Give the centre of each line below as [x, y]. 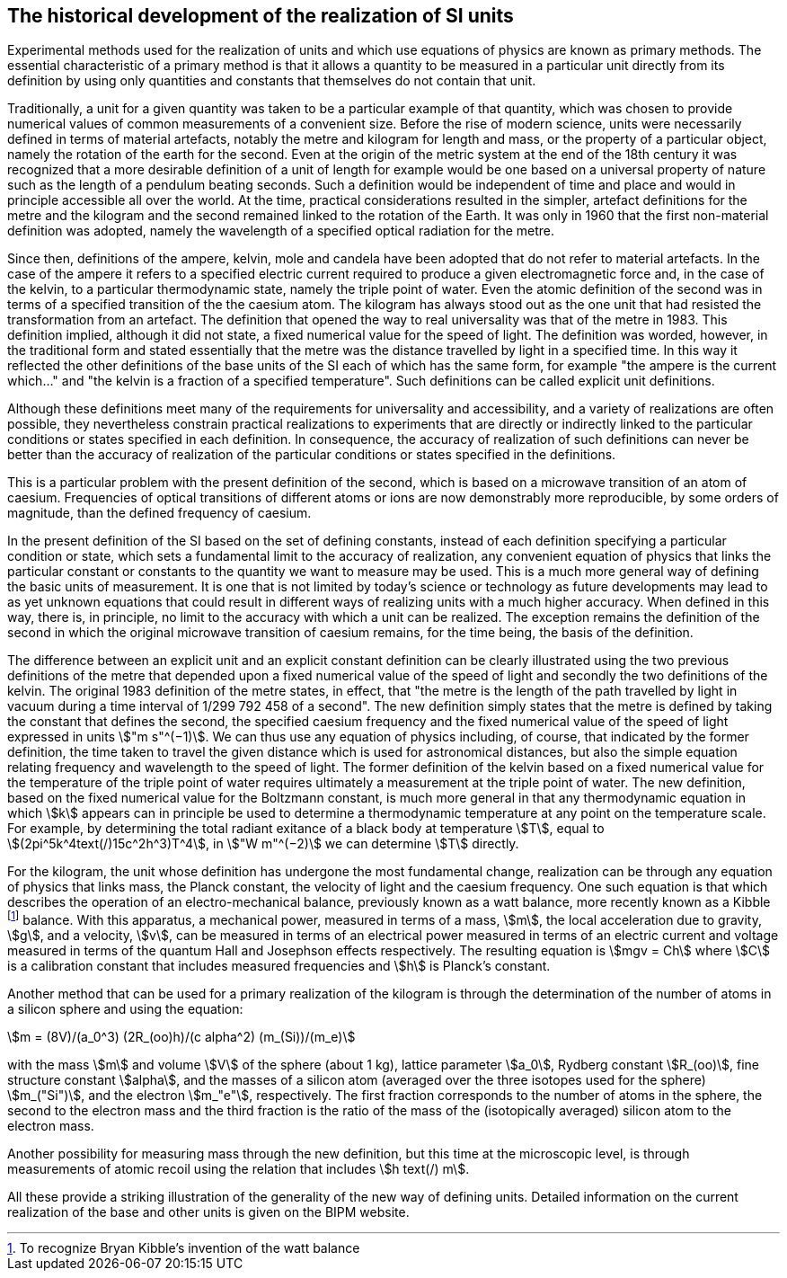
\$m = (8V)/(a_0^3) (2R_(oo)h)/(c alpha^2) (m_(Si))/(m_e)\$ [181, 1037]
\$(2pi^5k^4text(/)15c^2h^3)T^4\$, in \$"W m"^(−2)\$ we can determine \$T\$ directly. [263, 844]
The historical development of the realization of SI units [261, 16]
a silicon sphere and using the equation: [125, 1009]
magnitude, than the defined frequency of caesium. [159, 513]
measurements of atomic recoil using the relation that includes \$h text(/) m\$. [239, 1169]
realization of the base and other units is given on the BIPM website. [208, 1212]
